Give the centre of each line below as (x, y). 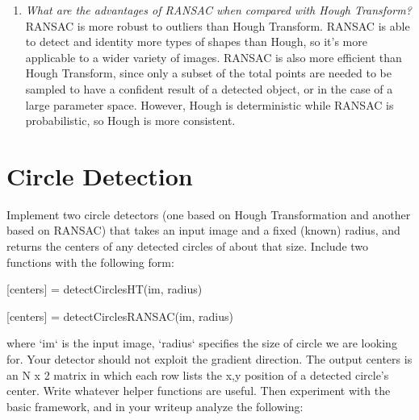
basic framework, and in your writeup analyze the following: (155, 406)
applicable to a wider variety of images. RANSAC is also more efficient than (214, 57)
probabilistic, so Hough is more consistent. (130, 121)
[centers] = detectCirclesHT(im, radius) (105, 289)
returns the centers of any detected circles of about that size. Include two (188, 246)
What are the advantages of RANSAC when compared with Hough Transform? (218, 10)
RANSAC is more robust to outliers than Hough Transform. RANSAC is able (218, 25)
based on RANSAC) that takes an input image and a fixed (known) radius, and (203, 230)
